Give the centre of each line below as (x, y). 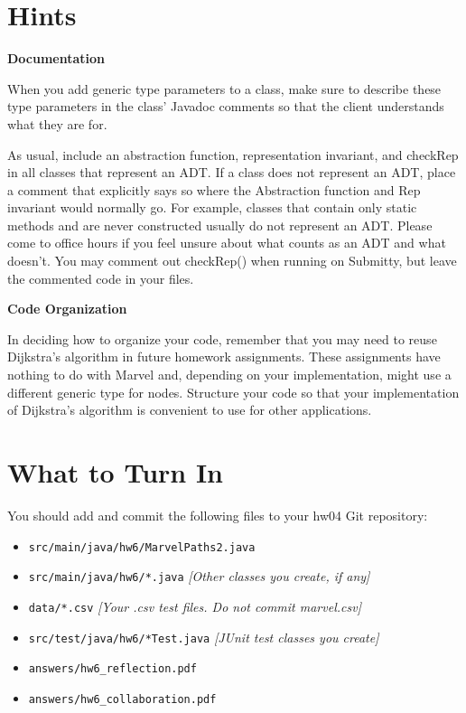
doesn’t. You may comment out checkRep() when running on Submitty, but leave (232, 261)
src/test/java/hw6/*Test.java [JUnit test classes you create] (204, 637)
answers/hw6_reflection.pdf (112, 669)
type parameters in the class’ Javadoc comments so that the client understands (226, 106)
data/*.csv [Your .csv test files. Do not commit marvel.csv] (195, 606)
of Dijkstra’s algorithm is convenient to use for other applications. (190, 410)
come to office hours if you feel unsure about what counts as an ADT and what (227, 243)
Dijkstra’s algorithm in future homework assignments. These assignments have (224, 356)
